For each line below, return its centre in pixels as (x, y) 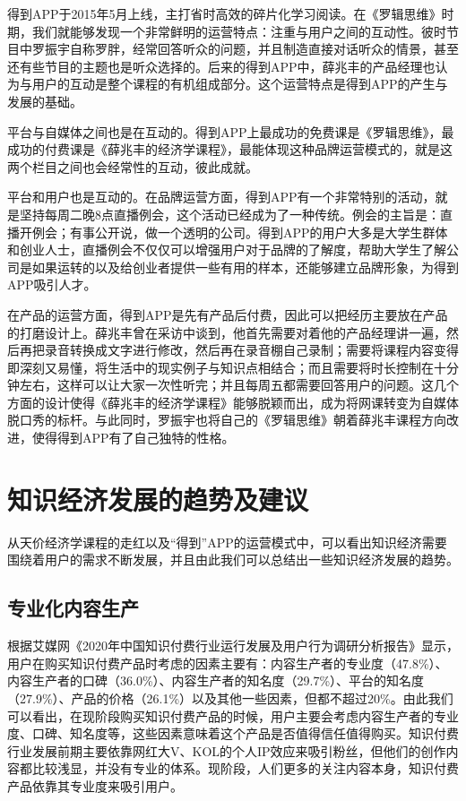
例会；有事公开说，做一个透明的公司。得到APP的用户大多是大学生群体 (240, 232)
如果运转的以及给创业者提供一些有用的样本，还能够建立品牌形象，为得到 (245, 267)
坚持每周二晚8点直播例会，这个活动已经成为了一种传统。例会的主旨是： (229, 214)
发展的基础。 (45, 101)
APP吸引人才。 (52, 284)
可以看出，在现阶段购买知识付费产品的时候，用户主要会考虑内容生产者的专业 (233, 715)
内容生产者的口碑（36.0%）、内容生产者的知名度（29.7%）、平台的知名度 (216, 680)
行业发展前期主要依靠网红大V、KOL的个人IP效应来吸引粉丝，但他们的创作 (227, 750)
